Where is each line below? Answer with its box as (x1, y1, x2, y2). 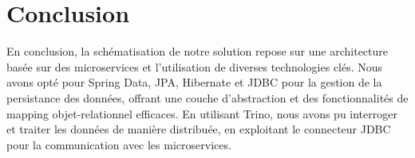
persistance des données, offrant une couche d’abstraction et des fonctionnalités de (6, 89, 409, 106)
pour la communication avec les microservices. (6, 136, 231, 152)
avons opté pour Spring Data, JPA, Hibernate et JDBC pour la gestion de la (6, 74, 382, 91)
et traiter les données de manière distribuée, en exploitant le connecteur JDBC (6, 121, 391, 137)
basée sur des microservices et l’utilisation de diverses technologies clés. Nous (6, 58, 383, 75)
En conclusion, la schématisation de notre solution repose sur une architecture (6, 43, 389, 60)
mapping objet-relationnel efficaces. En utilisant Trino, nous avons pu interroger (6, 105, 397, 121)
